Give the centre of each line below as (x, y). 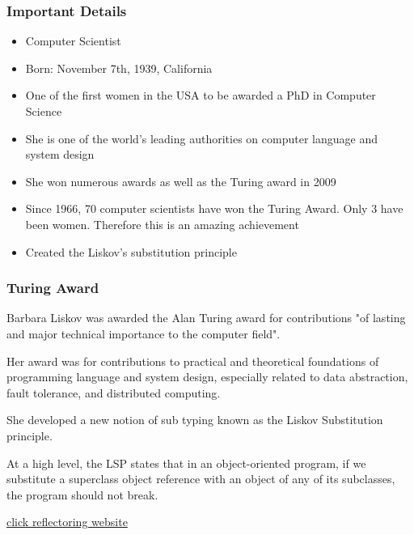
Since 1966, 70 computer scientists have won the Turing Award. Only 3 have (214, 208)
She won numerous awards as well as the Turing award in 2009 (181, 181)
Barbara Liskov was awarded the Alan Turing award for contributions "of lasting (206, 318)
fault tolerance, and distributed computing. (114, 392)
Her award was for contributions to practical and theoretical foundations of (193, 361)
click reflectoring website (67, 522)
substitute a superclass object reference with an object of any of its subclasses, (201, 479)
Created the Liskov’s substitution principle (131, 251)
